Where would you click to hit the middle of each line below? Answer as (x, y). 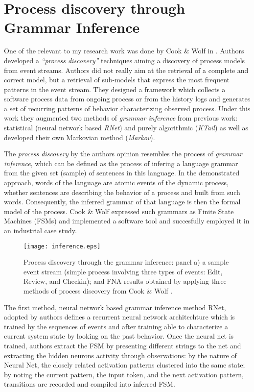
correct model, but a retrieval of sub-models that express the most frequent (117, 80)
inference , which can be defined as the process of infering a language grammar (121, 163)
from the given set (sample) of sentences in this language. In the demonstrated (122, 173)
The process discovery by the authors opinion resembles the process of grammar (123, 154)
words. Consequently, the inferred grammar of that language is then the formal (122, 202)
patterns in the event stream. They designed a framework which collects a (115, 89)
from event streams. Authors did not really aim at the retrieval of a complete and (126, 70)
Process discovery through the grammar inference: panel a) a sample (126, 262)
